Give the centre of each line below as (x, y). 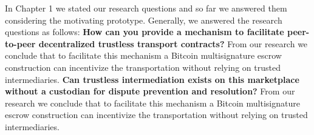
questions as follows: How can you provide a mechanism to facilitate (145, 32)
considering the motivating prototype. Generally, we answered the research (144, 20)
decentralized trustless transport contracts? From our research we (173, 43)
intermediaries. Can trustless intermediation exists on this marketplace (152, 79)
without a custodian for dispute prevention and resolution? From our (150, 91)
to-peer (20, 43)
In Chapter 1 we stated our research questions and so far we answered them (146, 8)
